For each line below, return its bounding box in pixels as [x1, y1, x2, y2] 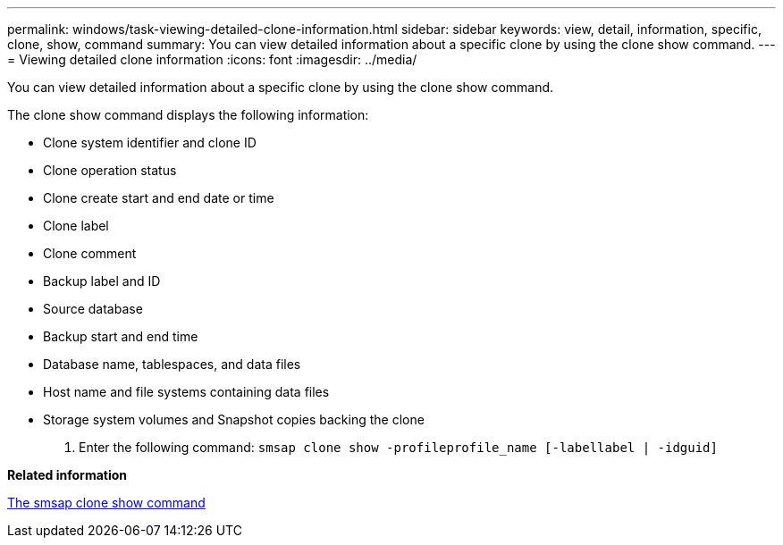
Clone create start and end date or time [43, 190, 274, 205]
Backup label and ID [43, 273, 161, 289]
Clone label [43, 218, 109, 233]
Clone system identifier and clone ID [43, 135, 257, 150]
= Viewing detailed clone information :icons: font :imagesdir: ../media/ [7, 52, 417, 67]
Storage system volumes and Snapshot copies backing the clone [43, 412, 425, 427]
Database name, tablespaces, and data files [43, 356, 301, 372]
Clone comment [43, 246, 137, 261]
